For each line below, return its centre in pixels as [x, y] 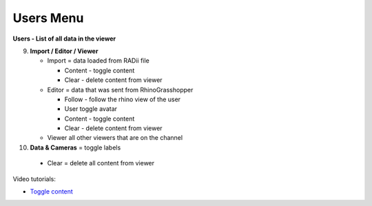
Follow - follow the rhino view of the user [123, 99]
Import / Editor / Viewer [64, 51]
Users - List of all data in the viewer [64, 39]
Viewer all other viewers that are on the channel [115, 138]
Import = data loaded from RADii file [98, 61]
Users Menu [48, 18]
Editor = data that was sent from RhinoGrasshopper [120, 90]
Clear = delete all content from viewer [101, 163]
